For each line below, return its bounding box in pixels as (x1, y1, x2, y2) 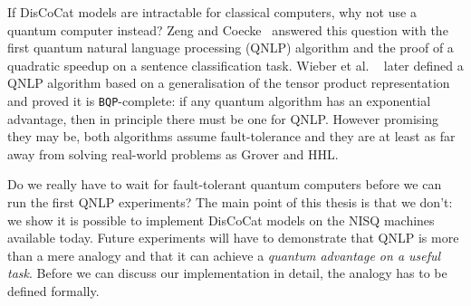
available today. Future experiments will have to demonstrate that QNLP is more (7, 228, 459, 247)
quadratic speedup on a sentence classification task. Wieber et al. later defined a (7, 55, 464, 74)
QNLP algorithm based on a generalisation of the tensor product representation (7, 73, 450, 92)
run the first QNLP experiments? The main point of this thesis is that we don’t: (7, 193, 453, 211)
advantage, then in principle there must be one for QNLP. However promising (7, 109, 438, 128)
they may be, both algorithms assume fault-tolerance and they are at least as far (7, 127, 456, 146)
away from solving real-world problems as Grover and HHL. (7, 144, 339, 163)
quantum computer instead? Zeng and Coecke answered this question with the (7, 20, 448, 39)
